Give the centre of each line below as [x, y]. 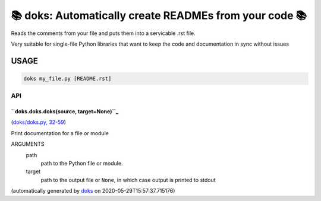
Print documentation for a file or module [60, 133]
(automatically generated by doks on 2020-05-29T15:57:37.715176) [93, 191]
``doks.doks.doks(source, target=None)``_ [65, 111]
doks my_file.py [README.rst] [67, 78]
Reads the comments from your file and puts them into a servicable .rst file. [103, 33]
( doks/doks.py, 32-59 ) [39, 122]
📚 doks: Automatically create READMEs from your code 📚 [159, 15]
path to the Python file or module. [82, 164]
